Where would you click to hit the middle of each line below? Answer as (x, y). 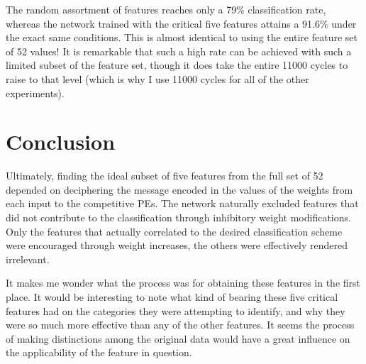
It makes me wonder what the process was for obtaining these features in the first (183, 283)
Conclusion (61, 142)
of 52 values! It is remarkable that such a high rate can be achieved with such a (179, 51)
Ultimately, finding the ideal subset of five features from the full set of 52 (165, 176)
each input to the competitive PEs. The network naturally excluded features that (182, 203)
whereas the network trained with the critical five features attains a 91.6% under (181, 23)
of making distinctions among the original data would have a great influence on (178, 338)
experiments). (35, 93)
